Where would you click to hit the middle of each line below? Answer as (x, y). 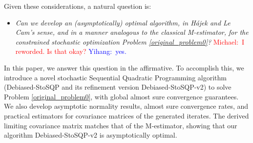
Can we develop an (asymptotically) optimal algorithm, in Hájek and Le (123, 22)
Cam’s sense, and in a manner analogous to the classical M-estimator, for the (132, 32)
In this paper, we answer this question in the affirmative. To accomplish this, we (124, 67)
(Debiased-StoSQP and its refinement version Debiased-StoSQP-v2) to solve (118, 87)
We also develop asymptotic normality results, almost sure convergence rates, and (126, 106)
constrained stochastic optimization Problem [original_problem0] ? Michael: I (130, 41)
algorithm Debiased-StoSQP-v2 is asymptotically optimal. (91, 135)
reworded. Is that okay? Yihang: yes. (71, 51)
